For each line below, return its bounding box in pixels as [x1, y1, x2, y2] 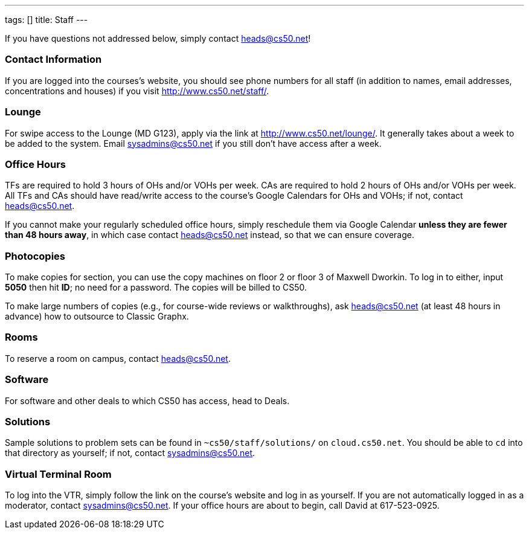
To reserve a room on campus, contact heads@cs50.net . [5, 353, 231, 364]
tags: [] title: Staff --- [5, 14, 88, 25]
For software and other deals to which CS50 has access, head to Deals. [5, 395, 290, 406]
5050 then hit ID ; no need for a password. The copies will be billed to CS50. [5, 282, 307, 292]
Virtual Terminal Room [5, 468, 112, 480]
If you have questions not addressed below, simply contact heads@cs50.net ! [5, 33, 311, 43]
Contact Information [5, 53, 102, 66]
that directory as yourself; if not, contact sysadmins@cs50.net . [5, 448, 255, 458]
